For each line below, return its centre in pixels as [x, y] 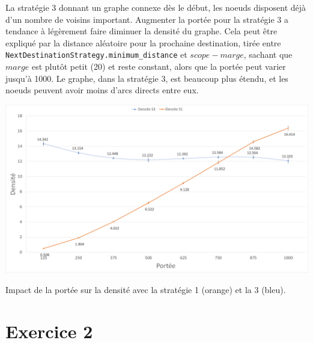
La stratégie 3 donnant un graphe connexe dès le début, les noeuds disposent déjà [156, 7]
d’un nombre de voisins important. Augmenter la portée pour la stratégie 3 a [147, 19]
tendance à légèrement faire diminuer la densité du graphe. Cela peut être [141, 31]
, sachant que [268, 54]
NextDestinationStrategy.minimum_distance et [96, 54]
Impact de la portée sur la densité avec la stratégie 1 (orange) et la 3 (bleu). [146, 289]
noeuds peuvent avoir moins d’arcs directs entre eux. [102, 90]
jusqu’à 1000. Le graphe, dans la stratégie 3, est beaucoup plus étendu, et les [147, 78]
